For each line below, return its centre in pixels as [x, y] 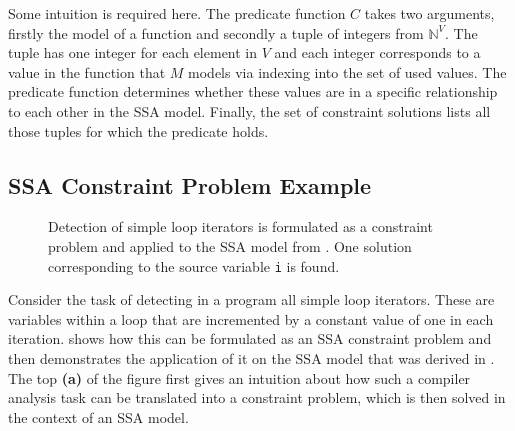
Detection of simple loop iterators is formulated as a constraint [240, 226]
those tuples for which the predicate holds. [138, 130]
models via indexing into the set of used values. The [347, 71]
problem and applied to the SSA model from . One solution [230, 245]
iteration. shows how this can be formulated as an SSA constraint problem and [250, 338]
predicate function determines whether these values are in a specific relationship [253, 91]
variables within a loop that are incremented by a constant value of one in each [251, 318]
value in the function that [87, 71]
